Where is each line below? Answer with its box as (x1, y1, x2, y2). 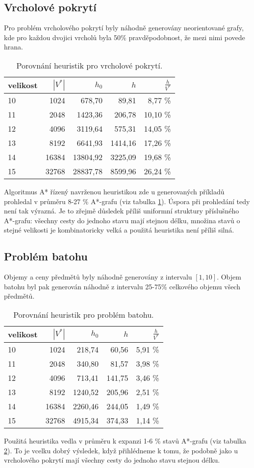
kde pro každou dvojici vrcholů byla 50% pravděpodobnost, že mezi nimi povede (4, 32, 245, 42)
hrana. (4, 42, 23, 52)
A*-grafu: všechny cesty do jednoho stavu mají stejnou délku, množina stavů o (4, 215, 240, 225)
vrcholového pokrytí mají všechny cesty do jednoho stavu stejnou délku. (4, 455, 220, 465)
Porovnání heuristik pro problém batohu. (13, 308, 154, 320)
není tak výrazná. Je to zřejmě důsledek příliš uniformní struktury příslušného (4, 206, 239, 216)
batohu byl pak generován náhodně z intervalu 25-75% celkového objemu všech (4, 281, 240, 291)
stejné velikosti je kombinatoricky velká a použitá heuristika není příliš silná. (4, 225, 234, 235)
